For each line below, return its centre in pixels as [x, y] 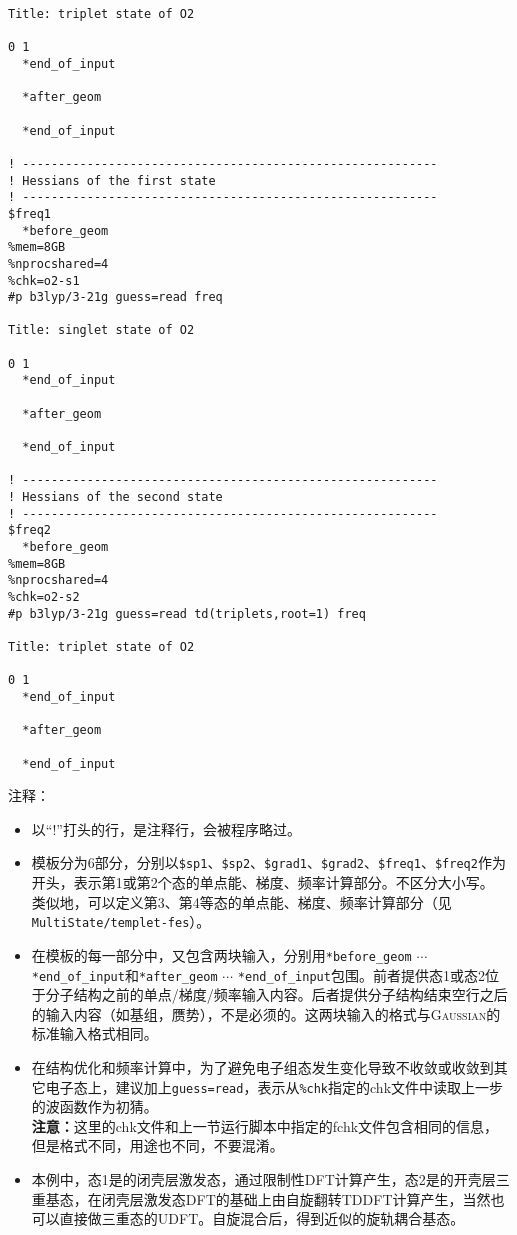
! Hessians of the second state [115, 497]
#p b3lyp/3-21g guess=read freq [115, 297]
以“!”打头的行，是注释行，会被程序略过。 [166, 828]
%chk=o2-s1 [44, 280]
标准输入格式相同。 [94, 1033]
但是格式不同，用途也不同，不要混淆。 [157, 1145]
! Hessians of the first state [112, 180]
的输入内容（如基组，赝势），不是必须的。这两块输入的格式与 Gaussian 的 [266, 1013]
